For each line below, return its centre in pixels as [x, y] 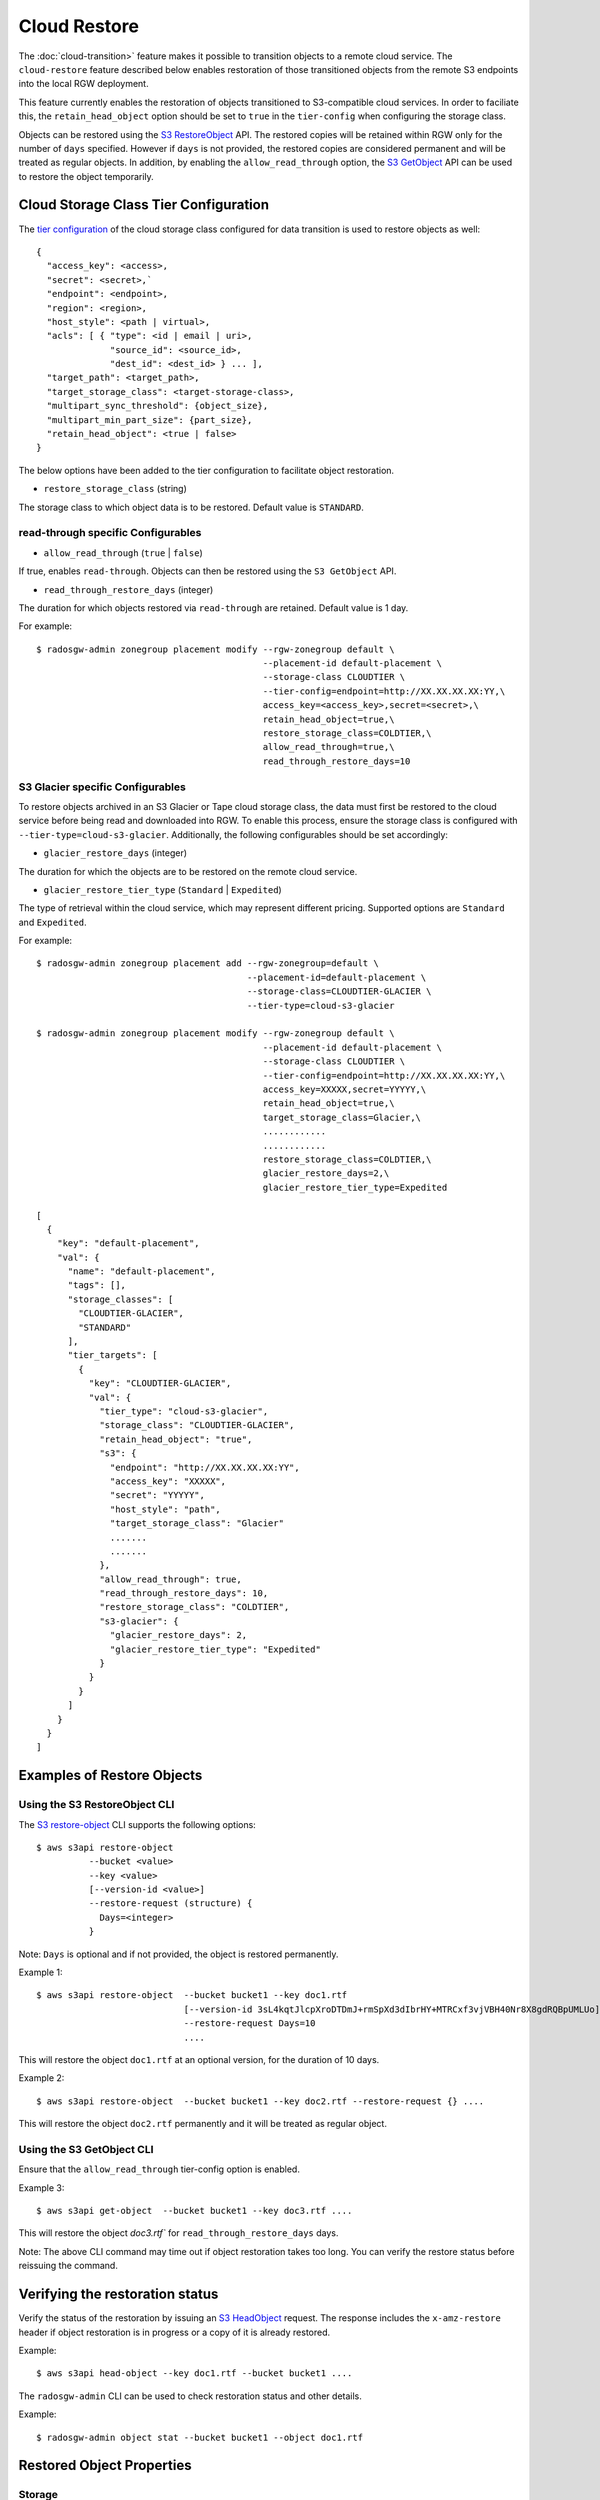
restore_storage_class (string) [115, 489]
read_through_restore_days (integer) [128, 589]
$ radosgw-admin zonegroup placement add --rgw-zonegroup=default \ [207, 963]
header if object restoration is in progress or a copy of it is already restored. [174, 2332]
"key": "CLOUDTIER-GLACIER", [160, 1383]
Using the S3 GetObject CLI [86, 2149]
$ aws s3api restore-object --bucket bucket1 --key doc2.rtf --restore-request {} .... [260, 2101]
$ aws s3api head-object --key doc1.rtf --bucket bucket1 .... [194, 2373]
